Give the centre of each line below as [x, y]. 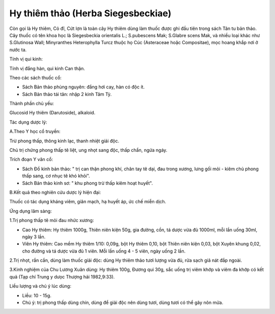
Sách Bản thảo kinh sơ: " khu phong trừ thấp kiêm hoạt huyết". [87, 183]
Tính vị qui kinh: [26, 59]
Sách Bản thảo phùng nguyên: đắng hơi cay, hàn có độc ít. [84, 87]
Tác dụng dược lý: [28, 122]
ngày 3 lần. [34, 237]
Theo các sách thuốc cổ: [36, 77]
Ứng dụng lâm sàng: [31, 211]
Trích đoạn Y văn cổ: [31, 160]
